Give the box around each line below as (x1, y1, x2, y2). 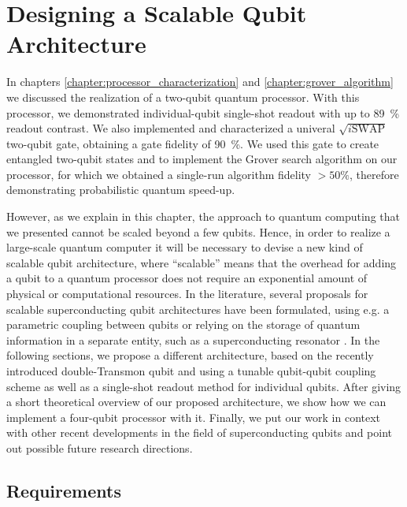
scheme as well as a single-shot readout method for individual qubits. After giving (6, 378, 401, 394)
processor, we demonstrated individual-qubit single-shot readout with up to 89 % (6, 104, 400, 121)
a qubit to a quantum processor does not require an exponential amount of (6, 270, 368, 286)
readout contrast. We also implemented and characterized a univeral (6, 120, 335, 136)
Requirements (6, 478, 121, 502)
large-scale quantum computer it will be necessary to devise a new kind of (6, 239, 363, 255)
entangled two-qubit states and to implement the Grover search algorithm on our (6, 151, 398, 167)
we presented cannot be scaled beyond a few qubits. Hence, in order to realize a (6, 223, 390, 240)
